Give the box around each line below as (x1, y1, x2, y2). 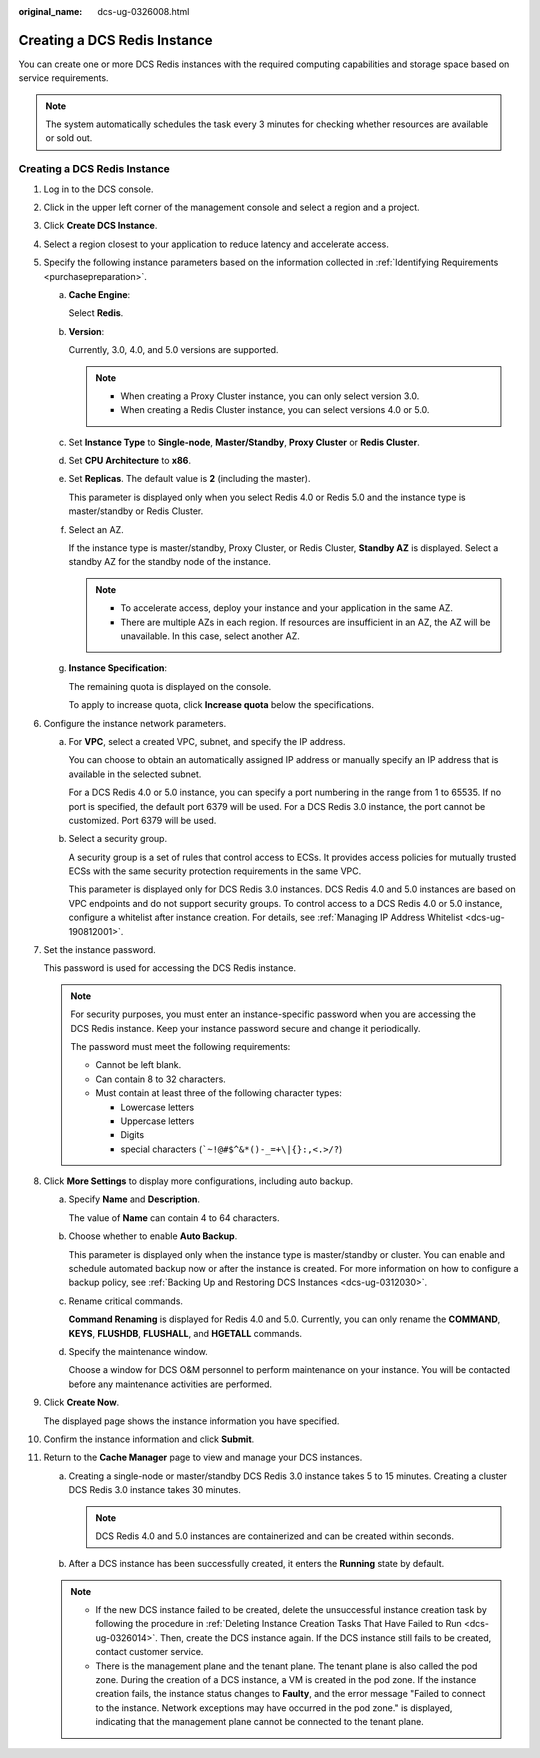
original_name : (18, 6, 83, 17)
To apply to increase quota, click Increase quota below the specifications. (68, 699, 375, 711)
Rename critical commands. (68, 1295, 184, 1307)
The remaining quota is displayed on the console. (68, 680, 272, 692)
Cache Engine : (68, 288, 131, 300)
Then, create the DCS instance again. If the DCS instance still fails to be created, (160, 1631, 492, 1644)
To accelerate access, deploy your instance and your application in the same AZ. (120, 602, 454, 614)
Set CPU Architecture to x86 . (68, 455, 192, 467)
